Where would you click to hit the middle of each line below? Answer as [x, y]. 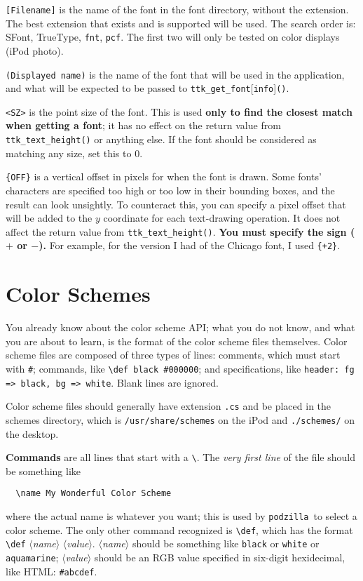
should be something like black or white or [226, 543]
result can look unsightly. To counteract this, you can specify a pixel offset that [176, 204]
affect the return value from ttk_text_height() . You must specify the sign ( [180, 231]
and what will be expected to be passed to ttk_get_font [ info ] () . [148, 88]
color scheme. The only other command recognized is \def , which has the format [179, 529]
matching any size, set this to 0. [74, 153]
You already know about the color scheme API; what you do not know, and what [180, 327]
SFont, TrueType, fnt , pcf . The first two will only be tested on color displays [173, 37]
